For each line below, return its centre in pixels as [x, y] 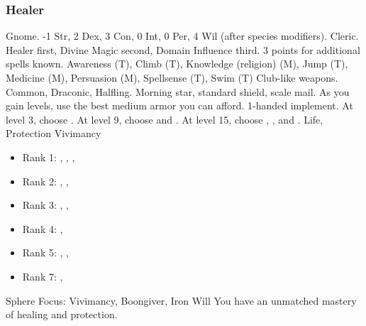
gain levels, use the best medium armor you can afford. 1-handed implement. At [179, 105]
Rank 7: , [43, 276]
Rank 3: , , [45, 205]
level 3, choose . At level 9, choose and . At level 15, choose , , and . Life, [165, 119]
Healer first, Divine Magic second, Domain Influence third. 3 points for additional [183, 49]
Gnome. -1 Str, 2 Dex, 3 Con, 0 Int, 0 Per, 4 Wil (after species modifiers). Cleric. [182, 36]
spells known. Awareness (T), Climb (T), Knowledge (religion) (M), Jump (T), [177, 64]
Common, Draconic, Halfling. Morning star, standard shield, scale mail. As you [178, 91]
